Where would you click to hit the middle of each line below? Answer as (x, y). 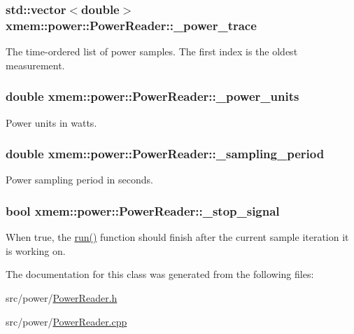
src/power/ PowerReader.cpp (66, 321)
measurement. (35, 65)
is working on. (36, 250)
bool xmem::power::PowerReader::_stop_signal (143, 210)
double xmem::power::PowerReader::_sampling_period (165, 154)
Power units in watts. (51, 122)
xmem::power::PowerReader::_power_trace (131, 25)
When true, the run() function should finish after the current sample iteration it (177, 237)
